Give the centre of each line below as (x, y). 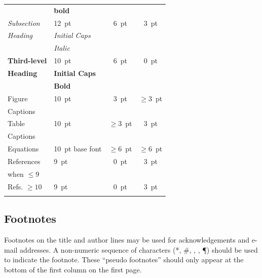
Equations (23, 149)
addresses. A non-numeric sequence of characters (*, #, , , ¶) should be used (139, 249)
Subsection (24, 23)
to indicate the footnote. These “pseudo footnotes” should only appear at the (124, 260)
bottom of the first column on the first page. (73, 269)
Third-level (27, 61)
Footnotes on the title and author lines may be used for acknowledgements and (127, 240)
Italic (62, 48)
